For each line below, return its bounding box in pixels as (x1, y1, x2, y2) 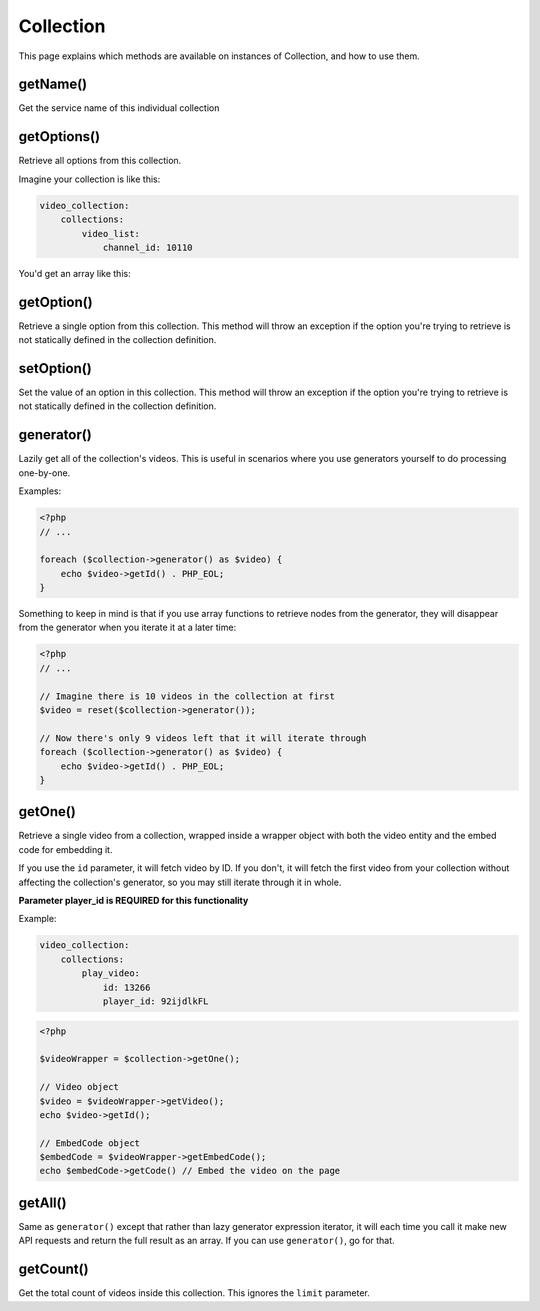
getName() (18, 76, 88, 93)
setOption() (18, 360, 92, 377)
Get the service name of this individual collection (18, 102, 220, 114)
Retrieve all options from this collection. (18, 155, 182, 167)
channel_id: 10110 (102, 241, 194, 253)
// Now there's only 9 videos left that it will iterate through (39, 732, 367, 744)
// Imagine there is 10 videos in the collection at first (39, 690, 335, 702)
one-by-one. (18, 466, 71, 479)
